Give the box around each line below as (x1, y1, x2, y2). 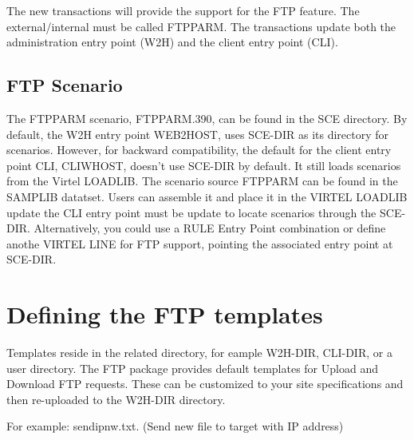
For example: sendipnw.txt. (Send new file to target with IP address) (6, 418, 344, 434)
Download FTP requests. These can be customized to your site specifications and (6, 375, 404, 392)
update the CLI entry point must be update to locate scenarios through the (6, 204, 377, 220)
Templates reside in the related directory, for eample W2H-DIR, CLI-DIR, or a (6, 344, 392, 361)
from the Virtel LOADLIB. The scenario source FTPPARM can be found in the (6, 172, 398, 189)
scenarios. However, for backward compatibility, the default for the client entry (6, 141, 392, 158)
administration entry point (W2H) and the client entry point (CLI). (6, 34, 338, 50)
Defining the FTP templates (6, 298, 323, 331)
